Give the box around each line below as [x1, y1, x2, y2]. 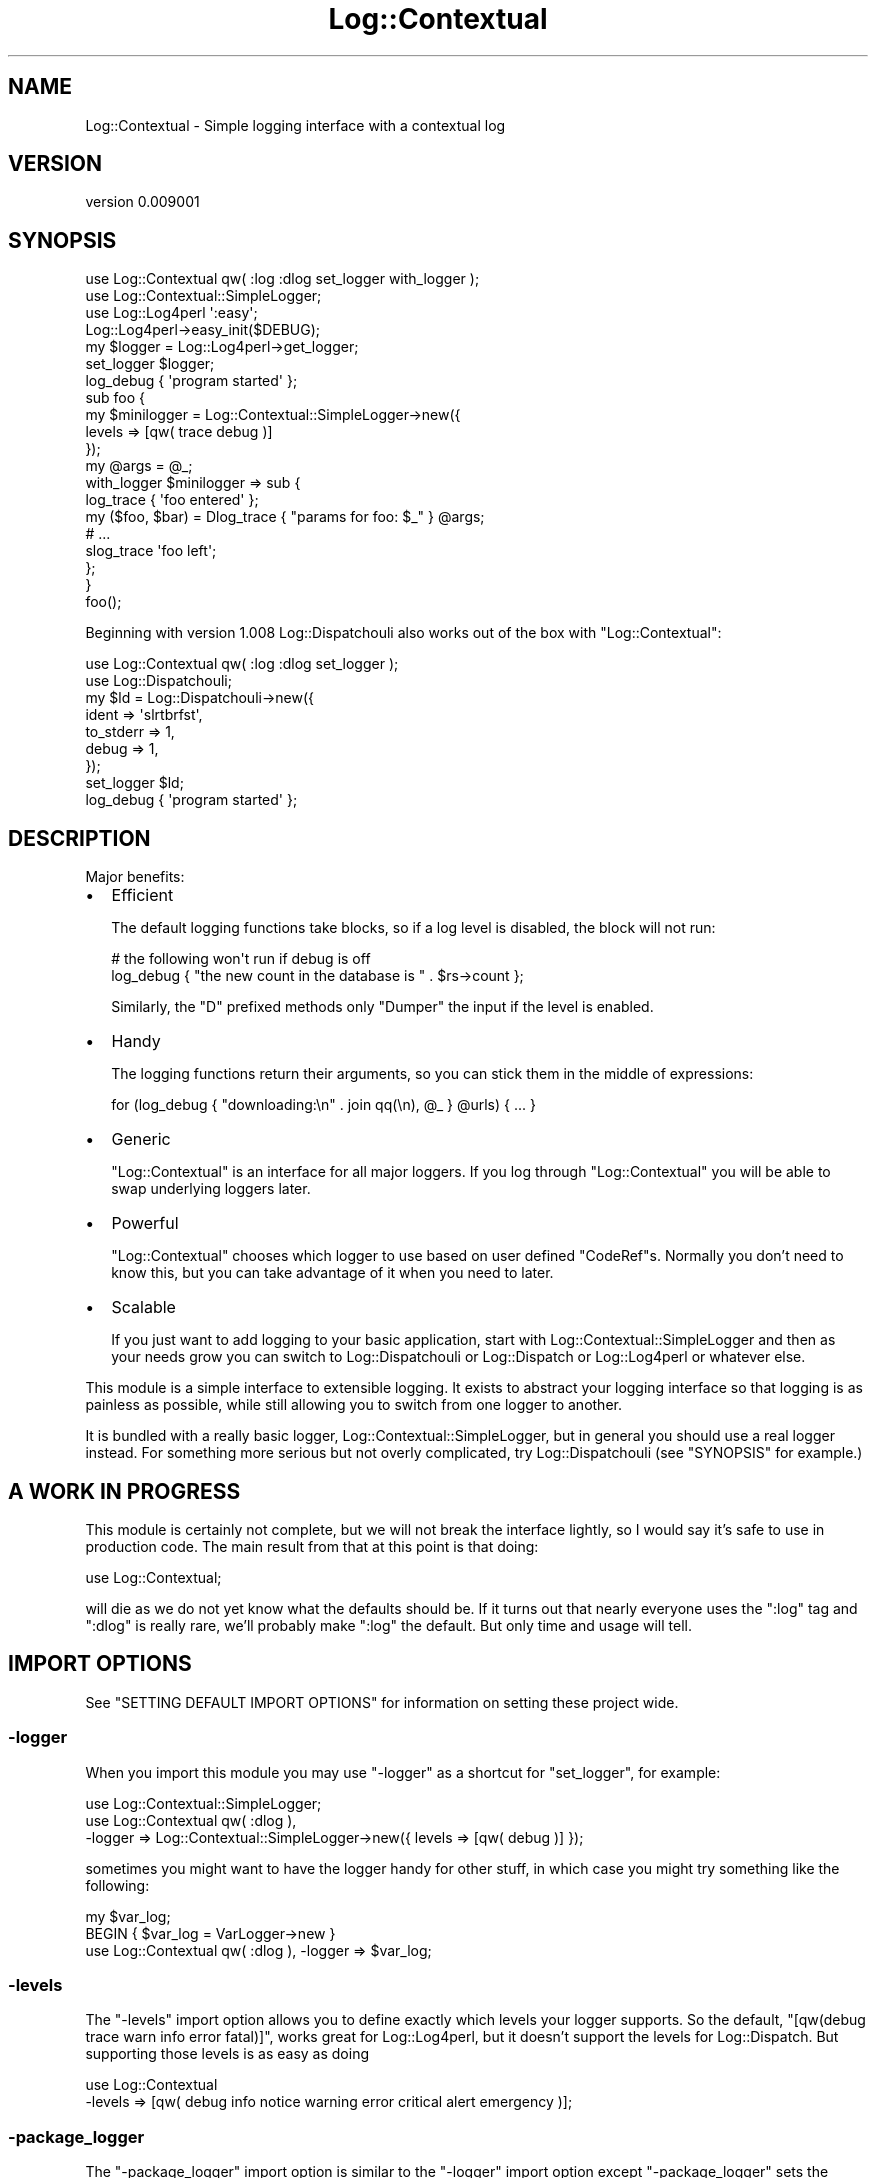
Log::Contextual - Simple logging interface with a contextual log [85, 116, 506, 134]
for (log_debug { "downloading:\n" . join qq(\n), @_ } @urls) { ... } [111, 1096, 536, 1114]
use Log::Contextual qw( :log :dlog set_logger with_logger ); [85, 270, 480, 288]
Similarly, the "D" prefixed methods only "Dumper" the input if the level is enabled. [111, 998, 654, 1016]
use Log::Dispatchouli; [85, 672, 232, 690]
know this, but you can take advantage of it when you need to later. [111, 1264, 554, 1282]
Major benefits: [85, 868, 185, 886]
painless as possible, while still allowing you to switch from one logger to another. [85, 1396, 622, 1414]
